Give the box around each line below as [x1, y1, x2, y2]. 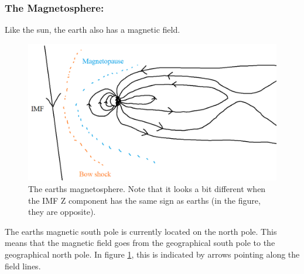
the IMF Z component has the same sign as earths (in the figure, [28, 194, 261, 206]
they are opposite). [28, 205, 96, 218]
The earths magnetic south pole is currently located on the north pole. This [5, 225, 277, 237]
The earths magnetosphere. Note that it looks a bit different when [28, 182, 266, 194]
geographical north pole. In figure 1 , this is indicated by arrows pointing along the [5, 248, 300, 260]
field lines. [5, 259, 41, 272]
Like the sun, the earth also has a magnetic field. [5, 23, 180, 36]
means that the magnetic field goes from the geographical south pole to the [5, 237, 275, 249]
